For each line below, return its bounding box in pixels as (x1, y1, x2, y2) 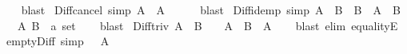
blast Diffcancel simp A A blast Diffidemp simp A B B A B (21, 2, 401, 17)
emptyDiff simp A (6, 33, 110, 49)
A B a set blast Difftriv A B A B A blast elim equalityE (17, 17, 398, 33)
